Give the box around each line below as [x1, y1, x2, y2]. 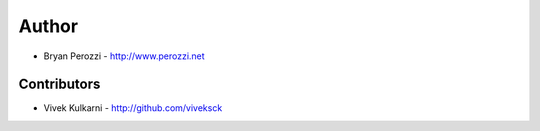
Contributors [18, 76, 101, 93]
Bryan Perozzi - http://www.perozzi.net [43, 50, 205, 62]
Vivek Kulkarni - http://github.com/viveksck [43, 102, 223, 114]
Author [18, 15, 79, 37]
